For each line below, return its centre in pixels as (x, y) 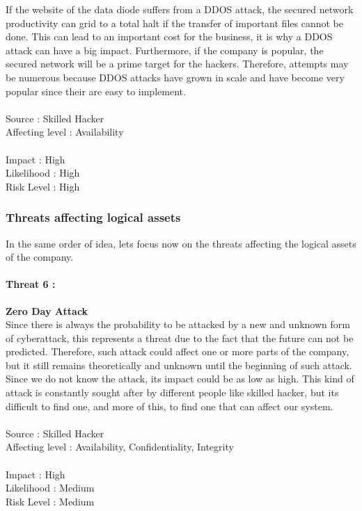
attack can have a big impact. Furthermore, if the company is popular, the (165, 50)
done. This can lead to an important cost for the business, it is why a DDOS (169, 36)
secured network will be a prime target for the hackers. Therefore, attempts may (177, 64)
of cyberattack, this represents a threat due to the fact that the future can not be (180, 338)
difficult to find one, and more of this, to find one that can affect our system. (170, 406)
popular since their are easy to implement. (96, 91)
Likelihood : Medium (50, 488)
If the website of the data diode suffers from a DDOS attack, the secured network (180, 9)
